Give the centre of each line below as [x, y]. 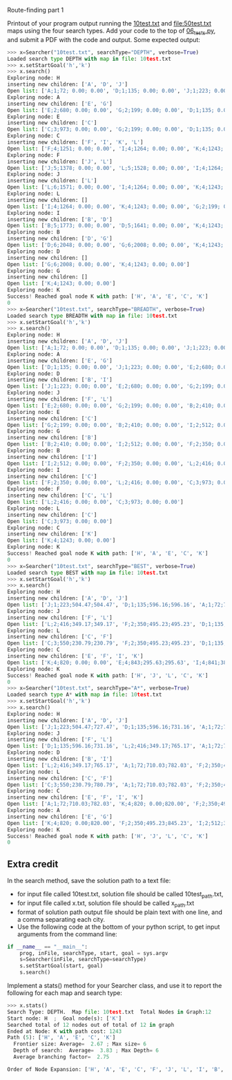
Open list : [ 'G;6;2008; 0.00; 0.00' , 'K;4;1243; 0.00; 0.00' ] [98, 264]
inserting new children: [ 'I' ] [52, 457]
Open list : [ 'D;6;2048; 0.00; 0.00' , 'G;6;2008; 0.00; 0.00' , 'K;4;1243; [116, 245]
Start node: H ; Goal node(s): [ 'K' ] [65, 1019]
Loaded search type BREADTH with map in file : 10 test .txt [92, 316]
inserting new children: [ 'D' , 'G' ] [60, 239]
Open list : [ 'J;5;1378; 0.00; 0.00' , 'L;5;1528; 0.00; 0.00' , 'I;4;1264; [116, 168]
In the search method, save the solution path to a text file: [89, 881]
